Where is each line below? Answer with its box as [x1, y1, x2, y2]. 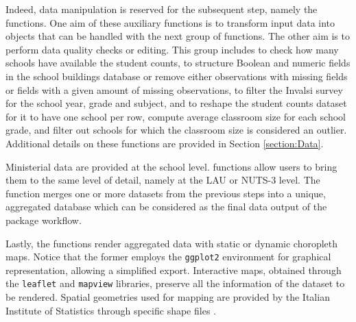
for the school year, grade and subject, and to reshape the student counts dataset [5, 96, 347, 110]
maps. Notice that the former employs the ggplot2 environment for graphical [5, 249, 331, 264]
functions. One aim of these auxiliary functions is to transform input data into [5, 15, 335, 29]
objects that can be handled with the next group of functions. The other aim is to [5, 29, 350, 43]
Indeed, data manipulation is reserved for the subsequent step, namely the [5, 2, 318, 16]
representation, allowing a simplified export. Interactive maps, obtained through [5, 262, 342, 277]
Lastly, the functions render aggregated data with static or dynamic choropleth [5, 236, 338, 250]
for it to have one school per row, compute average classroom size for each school [5, 109, 346, 123]
